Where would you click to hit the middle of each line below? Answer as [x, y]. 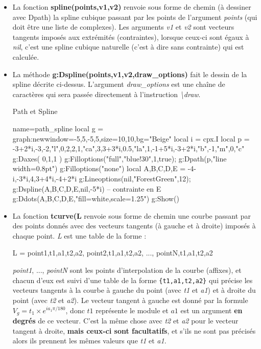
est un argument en [211, 310]
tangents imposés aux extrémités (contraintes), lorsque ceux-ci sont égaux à [131, 37]
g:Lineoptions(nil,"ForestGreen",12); [135, 178]
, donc [75, 310]
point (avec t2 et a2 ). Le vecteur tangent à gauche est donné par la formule [130, 300]
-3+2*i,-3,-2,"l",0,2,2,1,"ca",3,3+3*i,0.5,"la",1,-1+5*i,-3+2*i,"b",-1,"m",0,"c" [128, 148]
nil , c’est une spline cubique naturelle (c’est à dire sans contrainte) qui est [128, 47]
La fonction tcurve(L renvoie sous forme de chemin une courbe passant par [132, 215]
